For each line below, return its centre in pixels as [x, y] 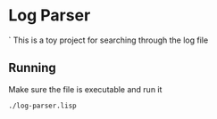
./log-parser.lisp [42, 106]
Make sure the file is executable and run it [85, 89]
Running [33, 68]
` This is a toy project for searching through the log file [108, 40]
